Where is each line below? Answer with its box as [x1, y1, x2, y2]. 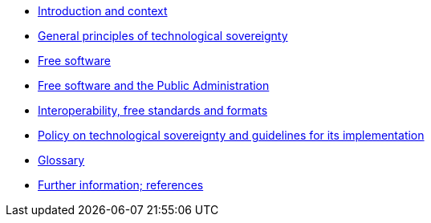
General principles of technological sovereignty [38, 29, 288, 43]
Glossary [38, 153, 85, 167]
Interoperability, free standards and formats [38, 103, 268, 117]
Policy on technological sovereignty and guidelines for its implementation [38, 128, 425, 142]
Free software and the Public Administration [38, 79, 270, 92]
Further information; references [38, 178, 204, 192]
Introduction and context [38, 4, 168, 18]
